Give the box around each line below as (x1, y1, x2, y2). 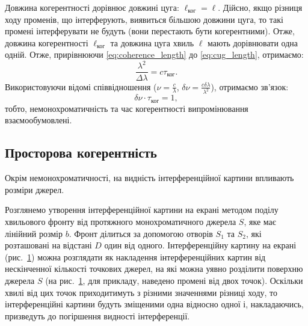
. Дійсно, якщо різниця (218, 1, 303, 13)
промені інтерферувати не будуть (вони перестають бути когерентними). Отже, (5, 25, 295, 37)
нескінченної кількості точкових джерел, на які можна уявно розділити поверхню (5, 262, 303, 275)
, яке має (244, 215, 276, 228)
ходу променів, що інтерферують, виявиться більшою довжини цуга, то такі (5, 13, 283, 25)
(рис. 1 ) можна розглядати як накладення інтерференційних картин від (5, 250, 266, 263)
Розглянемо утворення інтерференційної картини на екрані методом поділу (5, 203, 279, 216)
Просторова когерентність (5, 143, 157, 162)
